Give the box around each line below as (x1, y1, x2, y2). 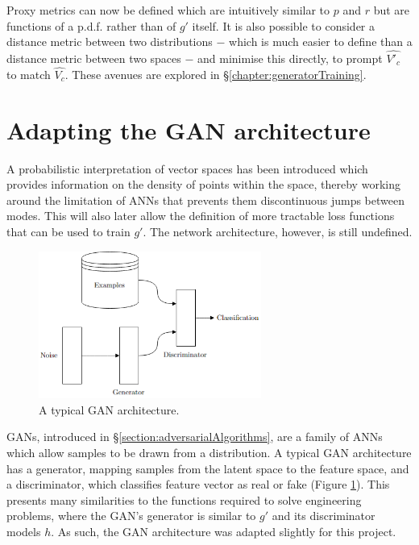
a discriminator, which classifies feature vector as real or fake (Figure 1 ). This (6, 476, 390, 493)
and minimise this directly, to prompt (197, 50, 383, 66)
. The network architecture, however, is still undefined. (143, 223, 413, 239)
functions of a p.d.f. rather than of (6, 17, 176, 34)
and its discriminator (272, 507, 375, 524)
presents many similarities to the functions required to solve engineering (6, 491, 362, 508)
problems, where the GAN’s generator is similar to (6, 507, 256, 524)
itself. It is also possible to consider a (192, 17, 375, 34)
